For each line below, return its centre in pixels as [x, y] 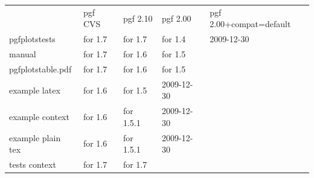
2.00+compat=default [250, 24]
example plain [35, 137]
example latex [35, 90]
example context [39, 116]
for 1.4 [174, 39]
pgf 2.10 [138, 18]
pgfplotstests [32, 39]
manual [23, 54]
